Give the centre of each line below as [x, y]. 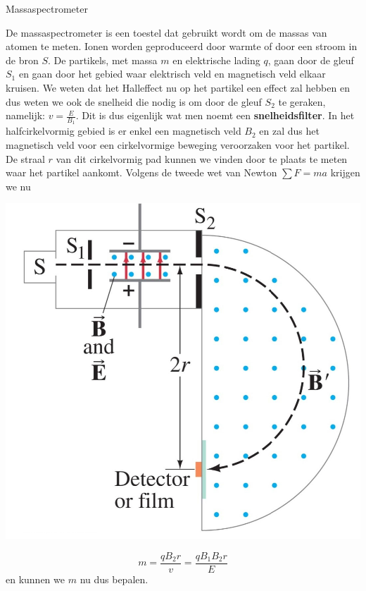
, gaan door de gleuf [311, 60]
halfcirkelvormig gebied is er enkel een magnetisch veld [124, 131]
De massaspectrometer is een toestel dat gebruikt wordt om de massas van [166, 32]
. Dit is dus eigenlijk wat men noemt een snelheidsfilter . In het [215, 115]
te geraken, [302, 101]
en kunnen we [35, 579]
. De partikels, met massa [102, 60]
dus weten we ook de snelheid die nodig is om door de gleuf [134, 101]
